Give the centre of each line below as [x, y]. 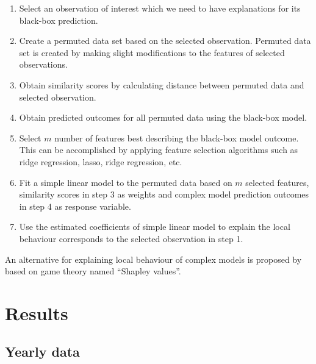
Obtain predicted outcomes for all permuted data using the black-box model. [163, 117]
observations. [43, 64]
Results [37, 312]
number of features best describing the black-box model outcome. [177, 137]
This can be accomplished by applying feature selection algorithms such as [159, 150]
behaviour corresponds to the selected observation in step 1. [131, 238]
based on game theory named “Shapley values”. [93, 271]
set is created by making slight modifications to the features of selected [152, 52]
